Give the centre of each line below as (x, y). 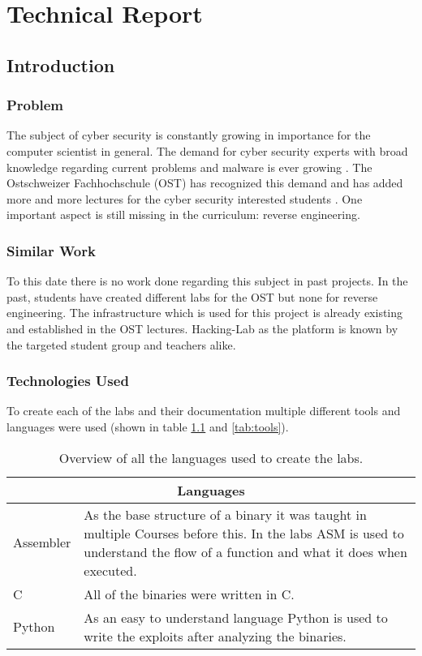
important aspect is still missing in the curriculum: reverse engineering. (183, 214)
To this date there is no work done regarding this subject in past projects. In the (207, 281)
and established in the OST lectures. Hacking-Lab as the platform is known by (202, 328)
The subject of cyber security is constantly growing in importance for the (189, 135)
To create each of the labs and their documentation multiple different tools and (204, 411)
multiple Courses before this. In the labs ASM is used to (244, 533)
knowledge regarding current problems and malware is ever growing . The (189, 167)
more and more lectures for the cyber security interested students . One (185, 198)
